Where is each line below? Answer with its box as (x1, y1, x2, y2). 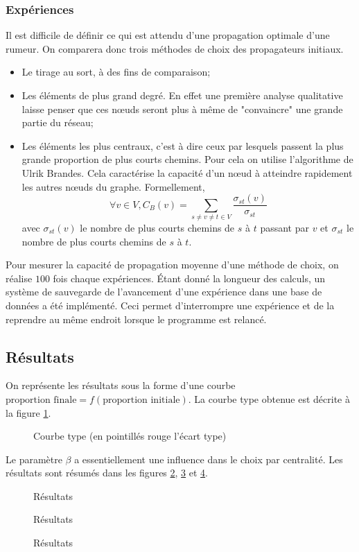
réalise (6, 270, 33, 285)
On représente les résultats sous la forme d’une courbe (6, 378, 236, 393)
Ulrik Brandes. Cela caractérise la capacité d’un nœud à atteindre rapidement (21, 165, 353, 180)
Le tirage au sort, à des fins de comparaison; (21, 64, 211, 79)
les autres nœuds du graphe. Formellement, (21, 179, 205, 193)
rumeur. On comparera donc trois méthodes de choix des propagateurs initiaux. (6, 41, 344, 55)
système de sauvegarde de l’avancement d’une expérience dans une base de (6, 284, 322, 299)
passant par (260, 220, 309, 234)
